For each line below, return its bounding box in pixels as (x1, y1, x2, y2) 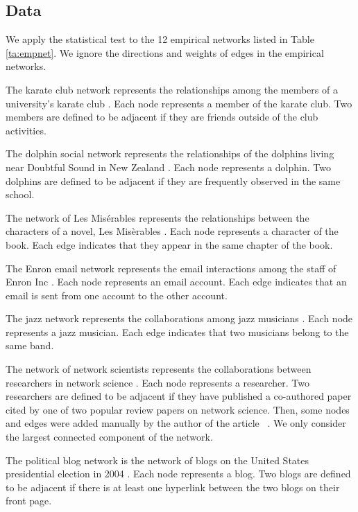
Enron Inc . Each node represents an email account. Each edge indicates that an (6, 274, 347, 289)
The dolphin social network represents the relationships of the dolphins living (6, 146, 334, 161)
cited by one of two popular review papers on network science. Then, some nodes (6, 402, 350, 416)
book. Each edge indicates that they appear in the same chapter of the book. (6, 237, 333, 251)
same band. (6, 338, 54, 353)
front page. (6, 493, 52, 508)
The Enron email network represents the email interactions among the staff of (6, 261, 336, 275)
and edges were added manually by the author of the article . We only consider (6, 416, 346, 430)
